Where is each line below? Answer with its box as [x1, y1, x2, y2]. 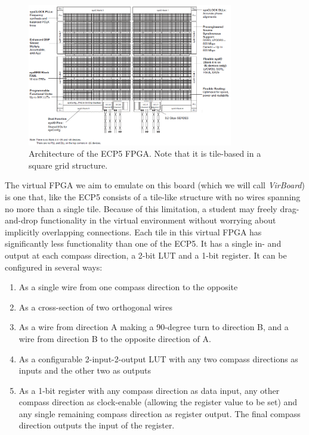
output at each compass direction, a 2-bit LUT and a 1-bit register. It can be [5, 248, 287, 261]
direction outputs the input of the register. [18, 419, 175, 431]
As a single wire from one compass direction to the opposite [18, 281, 238, 293]
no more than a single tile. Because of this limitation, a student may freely [5, 202, 277, 215]
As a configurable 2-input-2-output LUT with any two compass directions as [18, 352, 298, 365]
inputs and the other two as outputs [18, 364, 151, 377]
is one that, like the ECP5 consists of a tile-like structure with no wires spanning [5, 190, 301, 203]
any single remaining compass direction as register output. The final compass [18, 407, 301, 420]
